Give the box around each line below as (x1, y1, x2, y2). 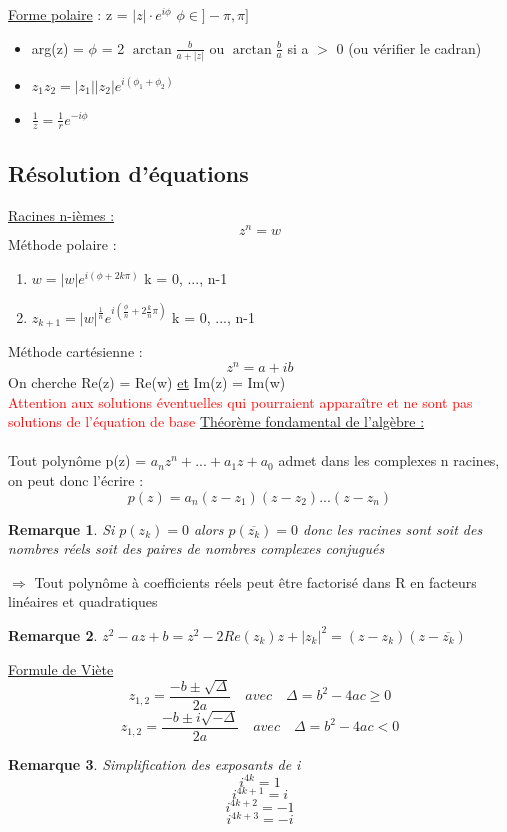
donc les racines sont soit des (303, 518, 483, 539)
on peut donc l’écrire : (8, 469, 144, 490)
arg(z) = (31, 37, 84, 58)
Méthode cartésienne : (8, 341, 143, 362)
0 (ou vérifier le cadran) (336, 37, 482, 58)
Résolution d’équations (8, 157, 249, 188)
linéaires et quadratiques (8, 591, 158, 612)
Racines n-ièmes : (8, 204, 115, 225)
